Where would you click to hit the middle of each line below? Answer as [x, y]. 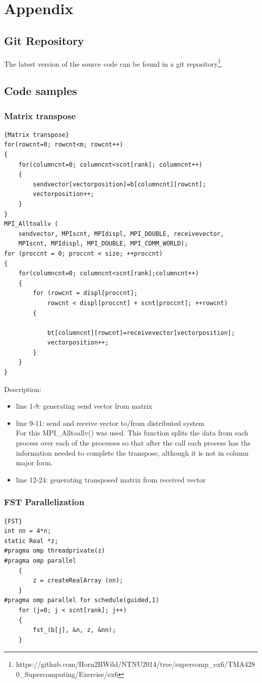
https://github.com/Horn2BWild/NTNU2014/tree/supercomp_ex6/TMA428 [136, 664]
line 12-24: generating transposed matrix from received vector [111, 479]
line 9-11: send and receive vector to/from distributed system [110, 423]
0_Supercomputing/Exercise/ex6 [67, 674]
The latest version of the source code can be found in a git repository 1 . [114, 63]
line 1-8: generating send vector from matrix [84, 406]
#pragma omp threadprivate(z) [55, 551]
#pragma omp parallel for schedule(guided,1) [82, 600]
